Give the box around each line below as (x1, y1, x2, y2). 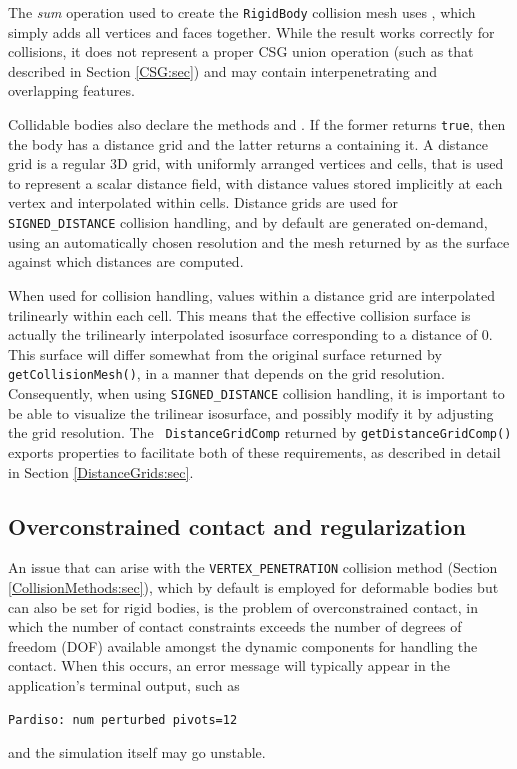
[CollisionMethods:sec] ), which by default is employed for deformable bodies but (8, 577, 499, 598)
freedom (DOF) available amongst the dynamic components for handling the (8, 635, 478, 656)
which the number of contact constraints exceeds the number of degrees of (8, 616, 462, 637)
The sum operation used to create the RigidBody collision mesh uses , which (8, 2, 476, 22)
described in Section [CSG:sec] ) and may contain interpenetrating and (8, 60, 437, 81)
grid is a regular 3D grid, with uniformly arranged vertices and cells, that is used (8, 153, 504, 174)
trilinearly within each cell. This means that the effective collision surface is (8, 304, 471, 325)
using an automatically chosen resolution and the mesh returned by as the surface (8, 231, 510, 252)
